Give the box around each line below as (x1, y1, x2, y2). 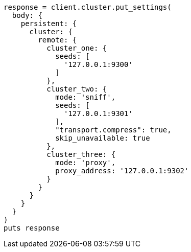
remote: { (38, 36, 77, 44)
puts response (4, 224, 60, 232)
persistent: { (20, 19, 77, 28)
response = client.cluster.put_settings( (4, 3, 172, 11)
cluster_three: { (46, 150, 116, 158)
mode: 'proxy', (55, 158, 116, 167)
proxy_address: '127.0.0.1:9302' (55, 167, 189, 175)
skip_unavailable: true (55, 134, 150, 142)
